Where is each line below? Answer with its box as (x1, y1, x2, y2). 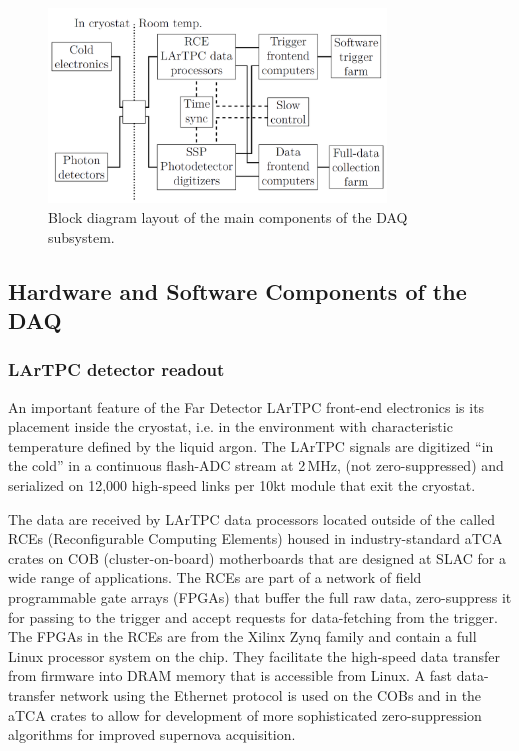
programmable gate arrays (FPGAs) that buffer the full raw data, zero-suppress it (8, 586, 512, 607)
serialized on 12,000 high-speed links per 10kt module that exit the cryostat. (8, 474, 476, 495)
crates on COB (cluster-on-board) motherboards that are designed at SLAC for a (8, 547, 506, 568)
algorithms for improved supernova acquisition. (8, 724, 296, 745)
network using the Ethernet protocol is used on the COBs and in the (59, 684, 482, 705)
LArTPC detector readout (8, 357, 225, 382)
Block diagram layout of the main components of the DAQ (48, 207, 408, 228)
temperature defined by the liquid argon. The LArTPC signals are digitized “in (8, 435, 494, 456)
